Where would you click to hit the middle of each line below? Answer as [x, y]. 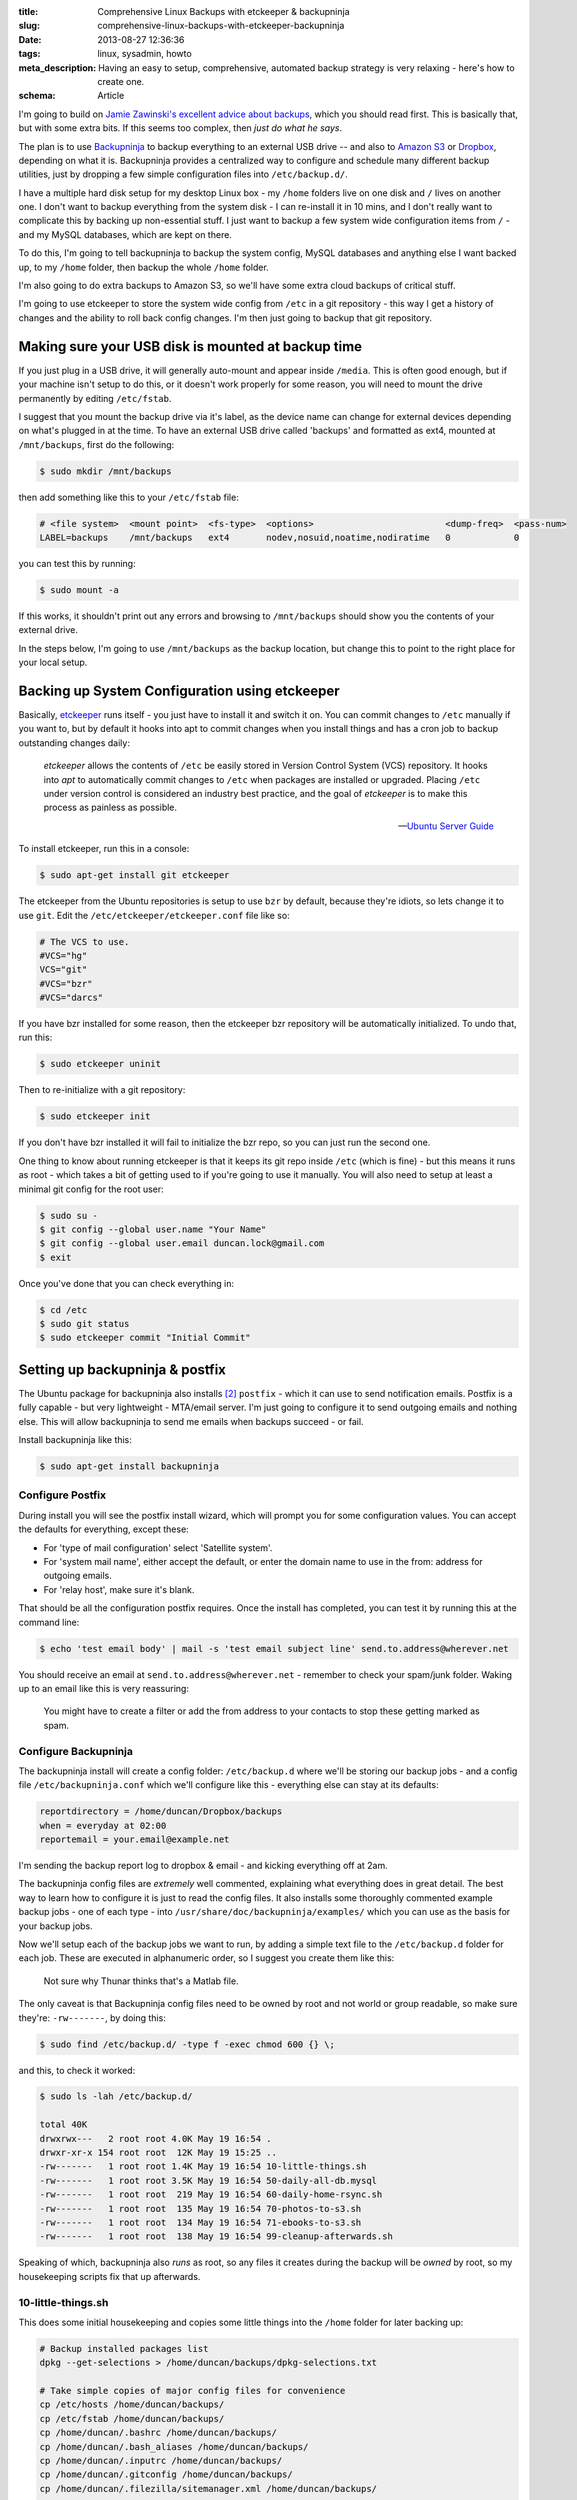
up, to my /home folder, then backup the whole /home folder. [143, 267]
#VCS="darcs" [71, 998]
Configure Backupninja [76, 1751]
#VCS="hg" [63, 955]
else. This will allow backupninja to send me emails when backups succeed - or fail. [191, 1421]
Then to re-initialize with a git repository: [102, 1090]
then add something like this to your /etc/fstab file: [128, 497]
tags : [29, 54]
